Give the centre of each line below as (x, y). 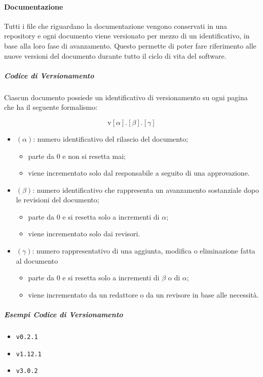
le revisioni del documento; (58, 200)
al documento (37, 260)
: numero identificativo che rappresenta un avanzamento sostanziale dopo (146, 190)
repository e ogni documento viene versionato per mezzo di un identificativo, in (127, 36)
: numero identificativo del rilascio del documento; (111, 138)
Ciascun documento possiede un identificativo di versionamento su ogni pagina (126, 97)
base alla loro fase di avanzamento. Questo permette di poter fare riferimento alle (130, 45)
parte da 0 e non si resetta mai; (77, 156)
